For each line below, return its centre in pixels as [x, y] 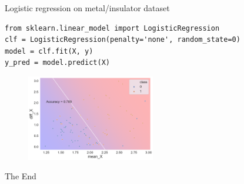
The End [21, 176]
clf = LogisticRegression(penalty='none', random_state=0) [123, 40]
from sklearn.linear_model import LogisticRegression [112, 28]
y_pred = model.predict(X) [57, 63]
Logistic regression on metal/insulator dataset [87, 8]
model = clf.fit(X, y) [49, 51]
